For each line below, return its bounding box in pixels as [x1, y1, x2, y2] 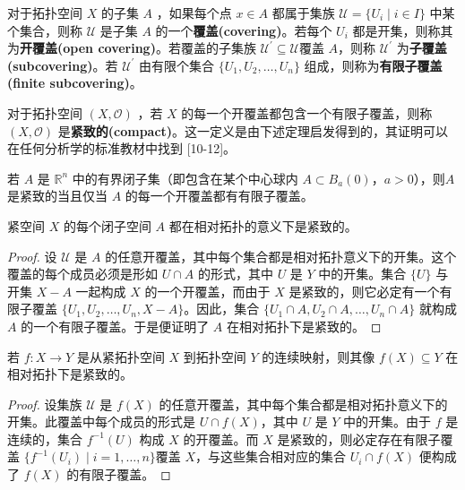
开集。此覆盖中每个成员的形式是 [7, 412, 195, 431]
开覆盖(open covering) [20, 39, 156, 57]
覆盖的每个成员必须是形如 [7, 264, 158, 283]
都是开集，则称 [352, 21, 441, 39]
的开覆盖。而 [183, 429, 259, 448]
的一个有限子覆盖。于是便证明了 [21, 316, 210, 335]
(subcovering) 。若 [7, 56, 118, 74]
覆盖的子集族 [180, 39, 256, 57]
